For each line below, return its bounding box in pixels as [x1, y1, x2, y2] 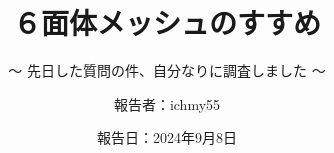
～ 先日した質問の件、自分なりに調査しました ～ [8, 60, 326, 81]
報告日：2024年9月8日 [97, 127, 237, 148]
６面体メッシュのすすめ [12, 2, 321, 43]
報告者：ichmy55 [113, 93, 221, 114]
